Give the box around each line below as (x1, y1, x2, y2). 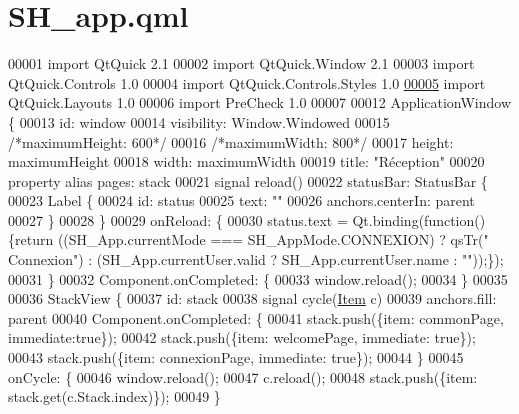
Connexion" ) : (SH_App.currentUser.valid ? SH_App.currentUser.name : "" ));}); (8, 249, 504, 270)
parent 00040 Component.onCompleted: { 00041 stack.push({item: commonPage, (8, 307, 504, 328)
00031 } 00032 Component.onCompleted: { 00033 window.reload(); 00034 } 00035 (8, 268, 508, 289)
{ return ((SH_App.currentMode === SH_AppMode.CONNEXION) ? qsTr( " (8, 229, 489, 250)
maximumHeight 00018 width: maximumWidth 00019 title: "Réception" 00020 (8, 151, 485, 172)
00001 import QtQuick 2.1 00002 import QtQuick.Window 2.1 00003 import (8, 53, 475, 74)
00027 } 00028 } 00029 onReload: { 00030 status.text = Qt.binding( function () (8, 209, 486, 230)
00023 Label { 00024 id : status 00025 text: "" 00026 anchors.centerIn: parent (8, 190, 475, 211)
